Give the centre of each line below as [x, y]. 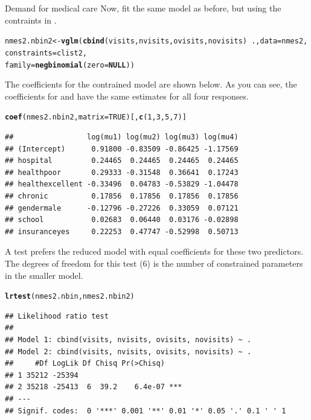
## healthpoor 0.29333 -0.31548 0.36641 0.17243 [122, 172]
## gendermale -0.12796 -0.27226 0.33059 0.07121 [122, 208]
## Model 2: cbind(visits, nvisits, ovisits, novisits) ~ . [128, 352]
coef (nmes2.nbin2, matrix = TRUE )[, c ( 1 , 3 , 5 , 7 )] [96, 117]
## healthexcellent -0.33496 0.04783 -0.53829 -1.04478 [122, 184]
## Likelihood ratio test [57, 316]
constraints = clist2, [46, 53]
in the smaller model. [44, 275]
